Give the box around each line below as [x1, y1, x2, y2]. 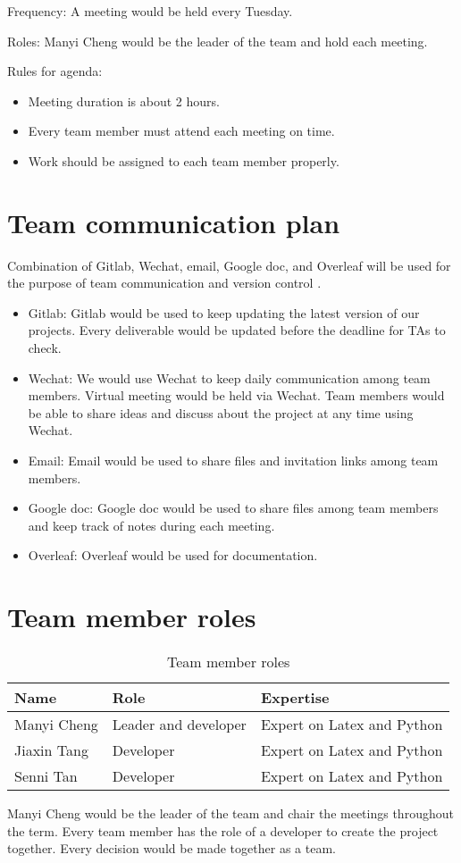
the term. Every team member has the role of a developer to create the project [7, 821, 439, 840]
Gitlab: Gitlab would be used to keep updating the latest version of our [28, 303, 420, 322]
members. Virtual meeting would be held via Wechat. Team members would [28, 386, 445, 405]
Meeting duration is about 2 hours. [28, 91, 220, 110]
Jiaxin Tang [14, 740, 88, 761]
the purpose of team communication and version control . [7, 273, 322, 292]
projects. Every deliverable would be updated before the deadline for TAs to [28, 321, 446, 339]
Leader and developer [112, 714, 247, 735]
